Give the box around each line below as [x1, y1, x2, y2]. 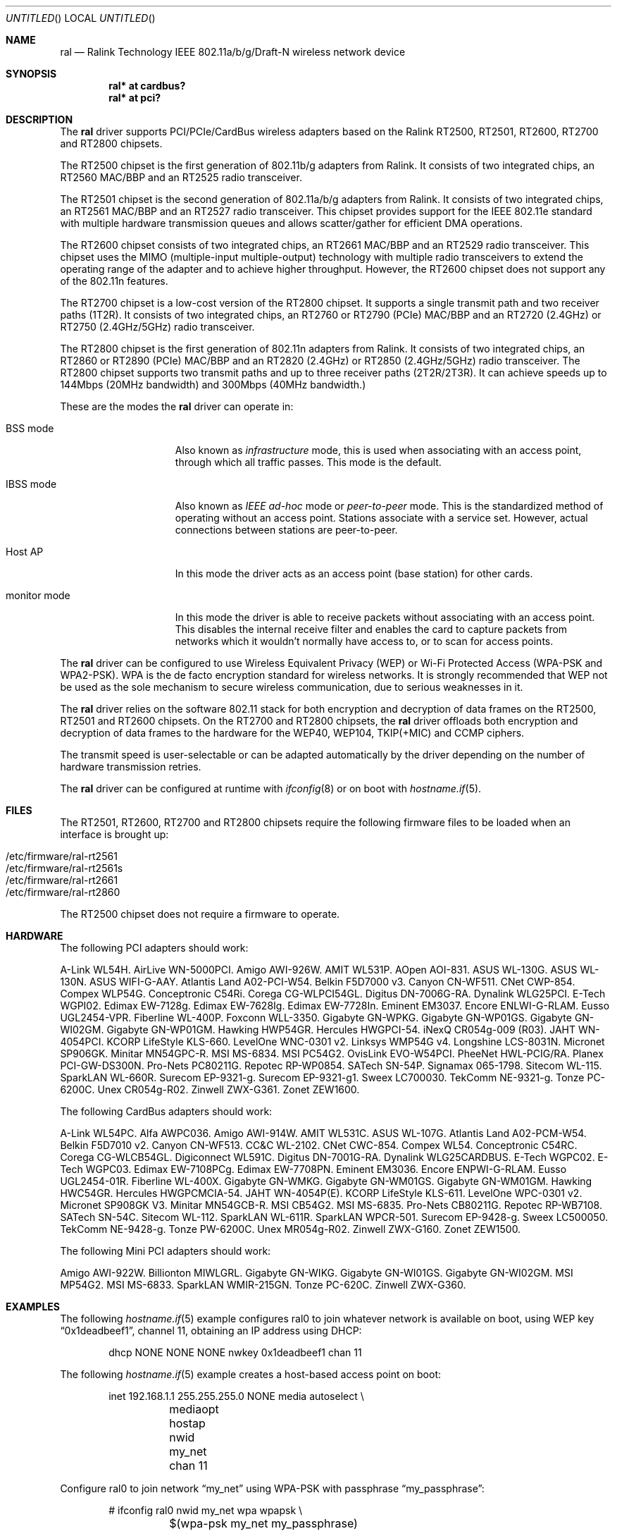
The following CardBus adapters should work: [60, 1105, 273, 1117]
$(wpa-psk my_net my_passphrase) [169, 1516, 358, 1530]
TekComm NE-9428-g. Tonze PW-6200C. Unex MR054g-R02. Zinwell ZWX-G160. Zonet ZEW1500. [60, 1223, 521, 1235]
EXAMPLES [6, 1301, 60, 1313]
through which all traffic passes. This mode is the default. [175, 456, 442, 468]
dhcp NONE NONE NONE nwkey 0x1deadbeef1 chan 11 [108, 1346, 362, 1358]
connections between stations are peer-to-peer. [175, 524, 398, 536]
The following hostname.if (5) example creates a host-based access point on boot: [60, 1368, 442, 1380]
